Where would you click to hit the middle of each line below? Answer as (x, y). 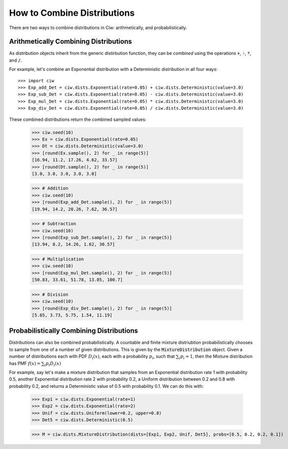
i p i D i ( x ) (53, 364)
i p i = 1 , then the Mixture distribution (216, 357)
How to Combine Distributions (72, 13)
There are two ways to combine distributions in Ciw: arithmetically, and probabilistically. (98, 28)
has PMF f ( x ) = (25, 363)
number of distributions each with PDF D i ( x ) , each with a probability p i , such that (92, 357)
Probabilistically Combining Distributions (74, 331)
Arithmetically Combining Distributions (71, 42)
